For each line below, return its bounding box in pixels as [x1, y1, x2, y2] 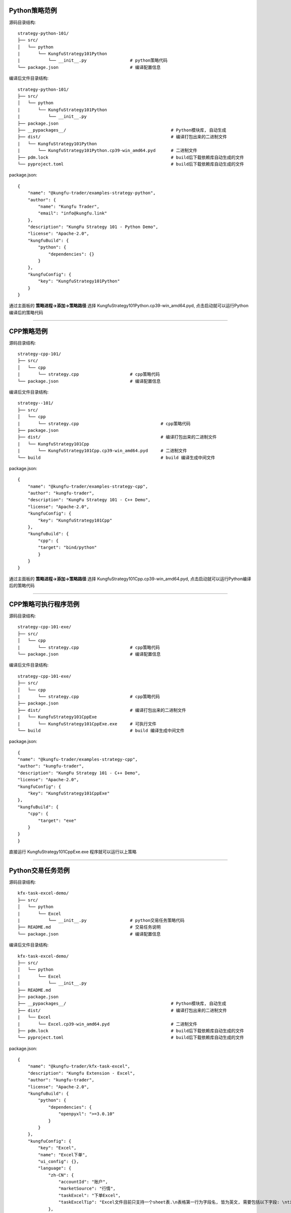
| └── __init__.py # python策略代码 [17, 58, 168, 63]
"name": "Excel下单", [38, 1152, 88, 1157]
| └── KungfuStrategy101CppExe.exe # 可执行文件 [17, 721, 157, 726]
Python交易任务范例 [9, 866, 70, 874]
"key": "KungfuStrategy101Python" [38, 279, 120, 284]
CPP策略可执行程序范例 [9, 600, 80, 608]
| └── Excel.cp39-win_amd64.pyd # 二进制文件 [17, 1021, 197, 1027]
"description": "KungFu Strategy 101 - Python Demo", [27, 224, 159, 230]
